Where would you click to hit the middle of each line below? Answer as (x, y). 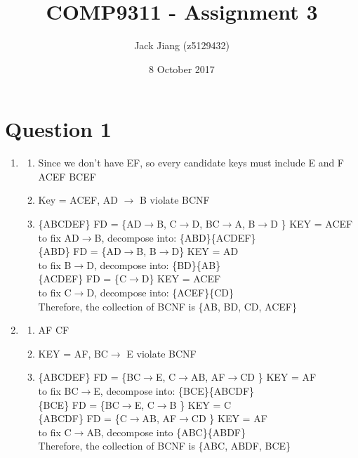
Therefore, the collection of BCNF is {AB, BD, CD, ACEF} (167, 306)
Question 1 (58, 129)
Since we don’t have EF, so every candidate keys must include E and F (191, 163)
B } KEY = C (200, 404)
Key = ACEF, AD (78, 200)
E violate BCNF (161, 353)
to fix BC (58, 390)
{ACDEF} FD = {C (82, 279)
